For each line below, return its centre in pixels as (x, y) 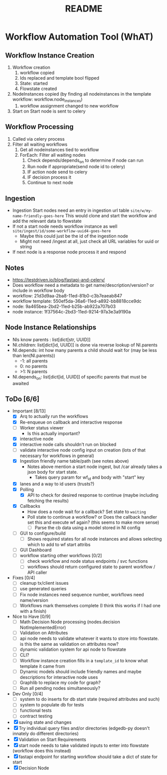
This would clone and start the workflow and (111, 216)
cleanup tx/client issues (44, 583)
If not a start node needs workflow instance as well (65, 226)
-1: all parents (34, 360)
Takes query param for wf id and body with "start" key (89, 478)
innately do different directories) (45, 733)
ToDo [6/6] (22, 399)
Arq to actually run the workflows (54, 417)
